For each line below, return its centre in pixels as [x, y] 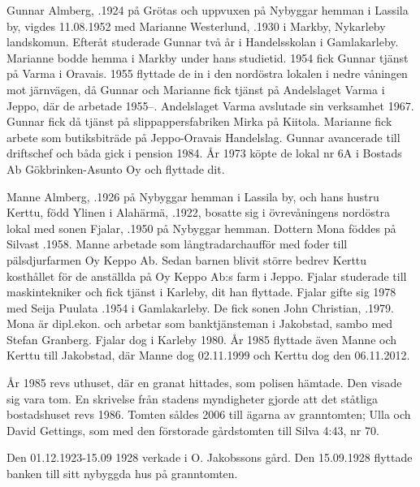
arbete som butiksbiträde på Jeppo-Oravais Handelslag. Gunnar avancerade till [204, 137]
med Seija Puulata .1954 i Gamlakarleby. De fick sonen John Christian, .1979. [200, 307]
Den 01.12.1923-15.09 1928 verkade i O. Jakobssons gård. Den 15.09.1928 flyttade [210, 457]
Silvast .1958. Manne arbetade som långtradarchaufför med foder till [177, 244]
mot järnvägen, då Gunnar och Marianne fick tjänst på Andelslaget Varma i [196, 89]
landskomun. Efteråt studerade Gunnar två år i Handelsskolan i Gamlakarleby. [203, 42]
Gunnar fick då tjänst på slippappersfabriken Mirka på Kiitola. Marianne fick [199, 121]
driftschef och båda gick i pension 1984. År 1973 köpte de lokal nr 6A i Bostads [204, 153]
